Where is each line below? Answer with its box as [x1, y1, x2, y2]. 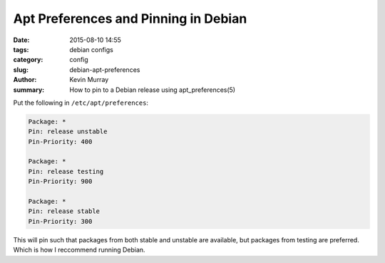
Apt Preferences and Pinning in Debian [13, 11, 247, 26]
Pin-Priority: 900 [28, 177, 93, 185]
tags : [13, 45, 29, 53]
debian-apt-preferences [69, 65, 140, 74]
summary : [13, 86, 45, 94]
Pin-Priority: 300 [28, 217, 93, 225]
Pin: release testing [28, 167, 104, 175]
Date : [13, 36, 30, 44]
